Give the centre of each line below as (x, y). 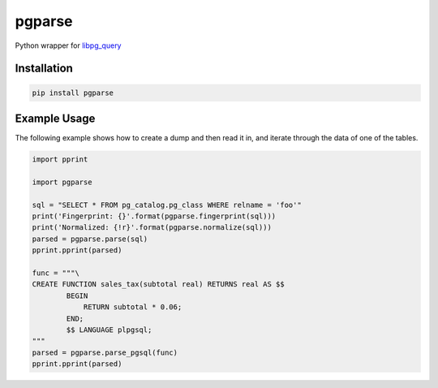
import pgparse (62, 182)
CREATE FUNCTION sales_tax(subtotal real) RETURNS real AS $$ (158, 285)
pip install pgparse (73, 93)
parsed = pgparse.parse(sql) (90, 239)
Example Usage (55, 118)
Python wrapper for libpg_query (68, 45)
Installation (44, 69)
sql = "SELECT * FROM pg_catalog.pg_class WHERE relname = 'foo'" (167, 205)
